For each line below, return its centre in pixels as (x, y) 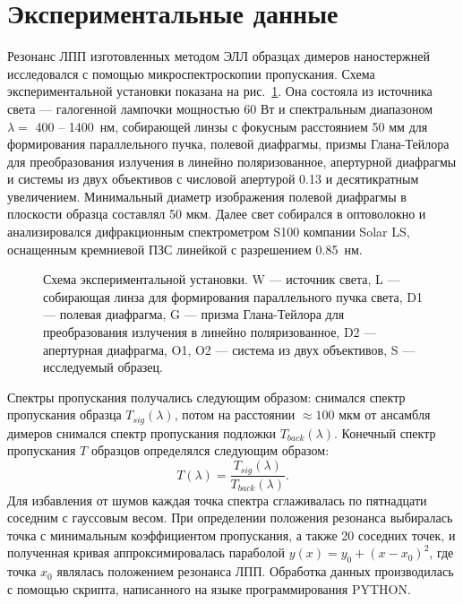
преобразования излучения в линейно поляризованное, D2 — (210, 332)
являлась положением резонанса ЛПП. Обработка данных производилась (255, 571)
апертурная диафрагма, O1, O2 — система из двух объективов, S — (229, 349)
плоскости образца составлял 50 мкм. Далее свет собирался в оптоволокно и (217, 214)
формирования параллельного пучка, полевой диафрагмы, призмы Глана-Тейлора (228, 144)
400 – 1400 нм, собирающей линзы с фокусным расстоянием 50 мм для (231, 126)
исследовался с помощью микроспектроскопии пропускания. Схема (191, 73)
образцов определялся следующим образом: (210, 450)
